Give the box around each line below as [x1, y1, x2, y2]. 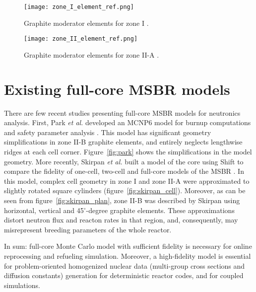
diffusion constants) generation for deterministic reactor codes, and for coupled [4, 270, 244, 281]
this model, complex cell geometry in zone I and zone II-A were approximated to [4, 175, 250, 186]
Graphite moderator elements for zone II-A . [24, 49, 159, 60]
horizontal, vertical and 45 [4, 205, 84, 215]
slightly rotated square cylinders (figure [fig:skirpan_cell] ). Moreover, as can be [4, 185, 246, 196]
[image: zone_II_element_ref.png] [24, 35, 138, 43]
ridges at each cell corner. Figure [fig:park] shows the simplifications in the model [4, 146, 252, 156]
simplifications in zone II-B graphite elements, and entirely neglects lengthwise [4, 137, 243, 147]
